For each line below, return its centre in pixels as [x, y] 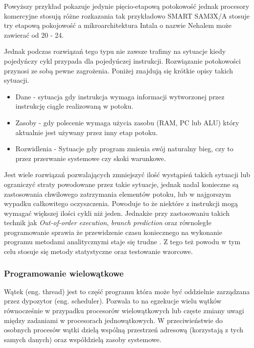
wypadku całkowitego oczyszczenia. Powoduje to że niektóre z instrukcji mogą [121, 203]
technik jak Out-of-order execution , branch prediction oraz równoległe [108, 222]
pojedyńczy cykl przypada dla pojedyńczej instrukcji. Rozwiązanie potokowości [122, 60]
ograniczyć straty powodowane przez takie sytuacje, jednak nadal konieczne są [121, 184]
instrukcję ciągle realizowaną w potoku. [74, 106]
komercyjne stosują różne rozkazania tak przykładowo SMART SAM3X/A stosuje [127, 15]
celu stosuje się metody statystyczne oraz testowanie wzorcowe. [98, 251]
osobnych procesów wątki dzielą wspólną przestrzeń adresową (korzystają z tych [124, 330]
